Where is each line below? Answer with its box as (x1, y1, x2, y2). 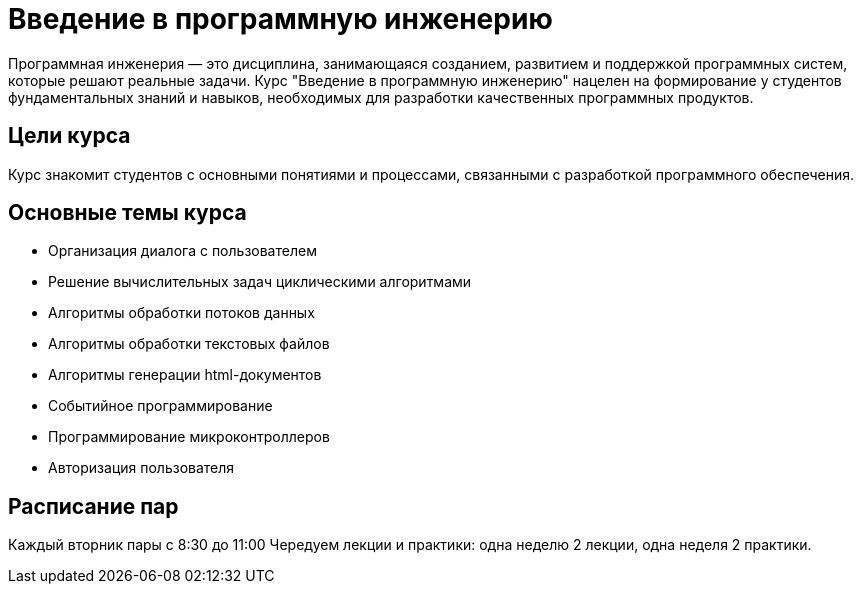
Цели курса (8, 123, 131, 149)
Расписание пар (8, 493, 179, 519)
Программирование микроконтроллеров (48, 428, 330, 446)
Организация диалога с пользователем (48, 242, 317, 260)
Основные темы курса (8, 200, 247, 226)
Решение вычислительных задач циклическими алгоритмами (48, 273, 472, 291)
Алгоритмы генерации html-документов (48, 366, 322, 384)
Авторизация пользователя (48, 459, 235, 477)
